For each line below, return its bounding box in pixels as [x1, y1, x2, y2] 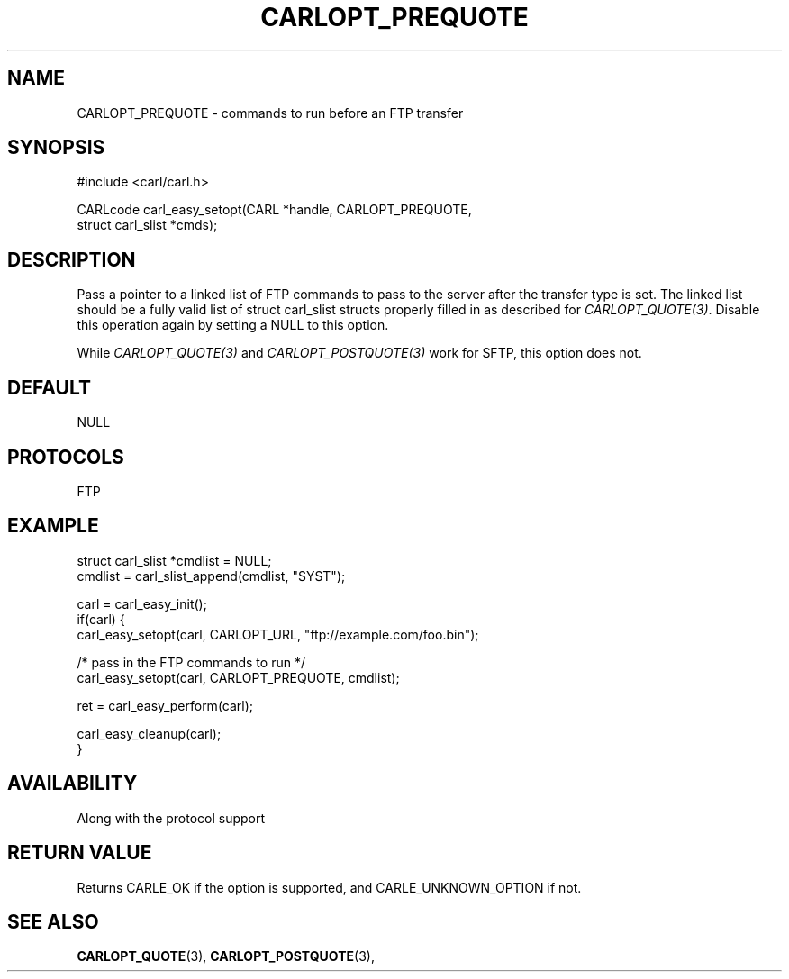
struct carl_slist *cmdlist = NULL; [77, 552, 272, 568]
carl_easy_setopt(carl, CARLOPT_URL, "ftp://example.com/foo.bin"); [77, 626, 479, 642]
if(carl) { [77, 611, 125, 627]
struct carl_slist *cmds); [77, 217, 218, 233]
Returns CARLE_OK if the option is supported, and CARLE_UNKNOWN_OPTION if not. [77, 879, 582, 895]
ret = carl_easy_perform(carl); [77, 697, 254, 713]
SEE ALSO [7, 910, 99, 933]
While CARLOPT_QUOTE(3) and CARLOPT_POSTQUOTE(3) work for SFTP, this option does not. [77, 345, 642, 361]
